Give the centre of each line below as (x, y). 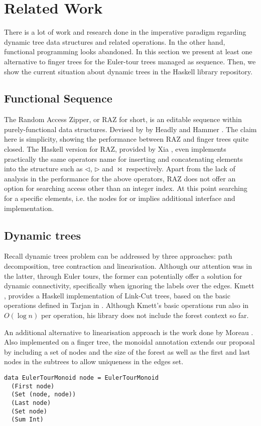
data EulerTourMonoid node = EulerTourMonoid (81, 378)
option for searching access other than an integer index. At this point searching (126, 188)
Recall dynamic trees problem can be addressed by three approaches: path (118, 256)
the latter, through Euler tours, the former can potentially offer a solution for (123, 276)
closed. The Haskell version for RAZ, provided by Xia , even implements (115, 149)
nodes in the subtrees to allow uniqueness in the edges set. (94, 361)
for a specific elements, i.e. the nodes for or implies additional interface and (120, 198)
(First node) (33, 386)
